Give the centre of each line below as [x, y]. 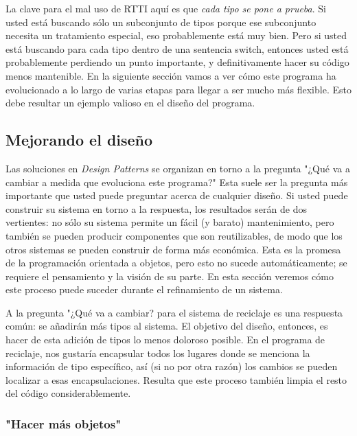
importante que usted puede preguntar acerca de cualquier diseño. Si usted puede [177, 195]
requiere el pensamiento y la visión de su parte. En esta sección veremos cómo [170, 276]
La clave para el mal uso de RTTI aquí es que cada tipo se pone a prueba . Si [166, 8]
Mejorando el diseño [79, 140]
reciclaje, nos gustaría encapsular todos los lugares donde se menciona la [158, 353]
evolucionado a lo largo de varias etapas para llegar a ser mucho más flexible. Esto [178, 89]
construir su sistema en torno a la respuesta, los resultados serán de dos [156, 208]
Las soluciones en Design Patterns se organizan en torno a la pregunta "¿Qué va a [178, 168]
